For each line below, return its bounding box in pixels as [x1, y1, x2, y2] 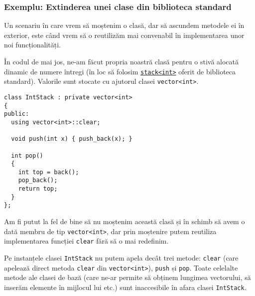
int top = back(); [18, 168, 79, 176]
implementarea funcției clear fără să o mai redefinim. [4, 236, 169, 246]
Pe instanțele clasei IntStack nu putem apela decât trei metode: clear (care [4, 253, 239, 263]
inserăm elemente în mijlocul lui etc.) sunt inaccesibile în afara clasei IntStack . [4, 282, 247, 292]
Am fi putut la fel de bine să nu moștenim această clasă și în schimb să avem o [4, 216, 245, 227]
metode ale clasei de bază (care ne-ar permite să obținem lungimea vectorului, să [4, 272, 251, 283]
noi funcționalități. [4, 39, 61, 50]
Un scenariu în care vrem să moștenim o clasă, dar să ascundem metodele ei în [4, 20, 245, 30]
